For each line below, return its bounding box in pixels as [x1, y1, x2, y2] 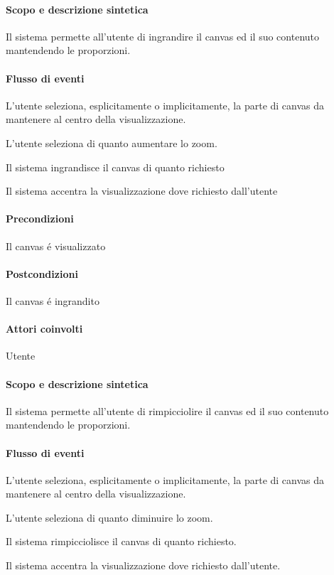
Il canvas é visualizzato [6, 238, 106, 253]
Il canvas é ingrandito [6, 293, 99, 308]
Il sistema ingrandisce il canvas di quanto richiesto [6, 159, 225, 174]
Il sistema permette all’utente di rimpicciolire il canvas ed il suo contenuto [6, 403, 329, 418]
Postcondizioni [6, 266, 78, 281]
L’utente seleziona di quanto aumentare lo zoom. [6, 135, 217, 150]
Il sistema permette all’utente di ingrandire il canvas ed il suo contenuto [6, 28, 320, 43]
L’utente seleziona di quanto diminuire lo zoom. [6, 510, 213, 525]
